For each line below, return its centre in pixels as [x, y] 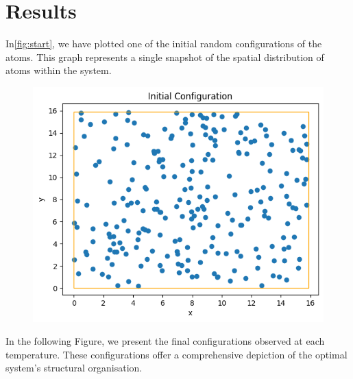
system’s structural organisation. [74, 368]
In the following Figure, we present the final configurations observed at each [165, 341]
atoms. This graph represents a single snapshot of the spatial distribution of [165, 57]
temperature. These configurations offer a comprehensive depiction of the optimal [176, 354]
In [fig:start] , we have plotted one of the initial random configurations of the [164, 44]
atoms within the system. [59, 70]
